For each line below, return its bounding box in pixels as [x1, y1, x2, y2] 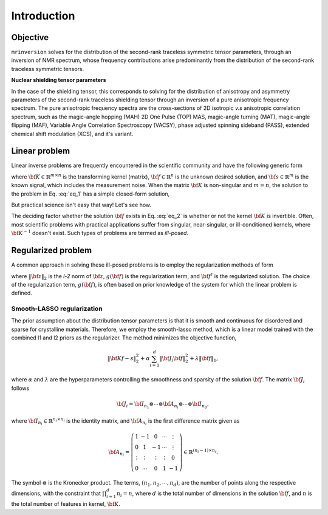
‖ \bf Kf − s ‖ [107, 355, 137, 362]
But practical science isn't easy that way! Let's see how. [11, 201, 152, 209]
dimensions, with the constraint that [11, 489, 101, 497]
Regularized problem [11, 245, 92, 256]
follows [11, 384, 30, 392]
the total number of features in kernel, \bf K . [11, 500, 121, 508]
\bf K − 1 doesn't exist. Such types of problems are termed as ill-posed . [11, 228, 188, 237]
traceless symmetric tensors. [11, 65, 84, 72]
